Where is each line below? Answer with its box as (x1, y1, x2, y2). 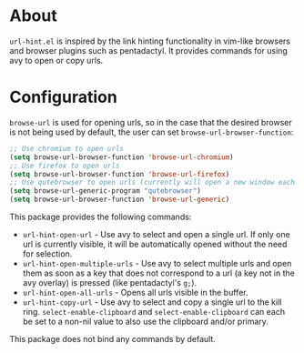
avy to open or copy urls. (9, 55, 104, 66)
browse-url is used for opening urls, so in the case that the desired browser (9, 116, 293, 127)
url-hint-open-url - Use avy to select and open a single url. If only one (22, 229, 291, 239)
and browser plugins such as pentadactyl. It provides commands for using (9, 45, 289, 55)
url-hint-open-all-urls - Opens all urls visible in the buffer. (22, 287, 248, 298)
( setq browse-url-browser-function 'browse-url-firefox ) (9, 169, 230, 178)
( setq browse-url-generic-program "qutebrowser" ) (9, 187, 202, 196)
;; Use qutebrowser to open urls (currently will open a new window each (9, 178, 296, 187)
